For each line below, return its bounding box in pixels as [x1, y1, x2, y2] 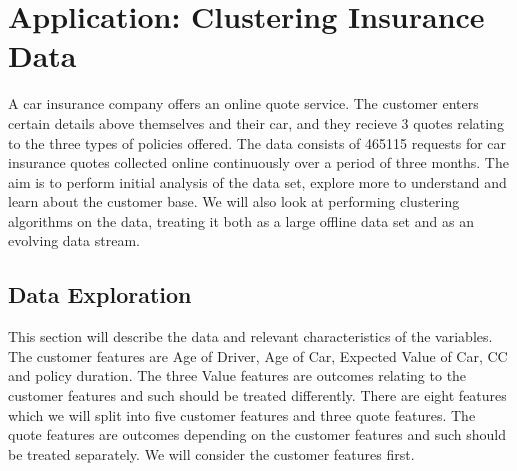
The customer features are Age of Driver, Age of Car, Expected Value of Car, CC [8, 345, 508, 366]
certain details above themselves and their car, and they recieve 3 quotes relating [8, 112, 504, 133]
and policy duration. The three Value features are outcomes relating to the [8, 365, 467, 386]
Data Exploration [8, 279, 192, 310]
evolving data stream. [8, 230, 140, 251]
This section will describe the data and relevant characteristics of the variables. [8, 326, 493, 347]
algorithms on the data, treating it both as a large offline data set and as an [8, 210, 474, 231]
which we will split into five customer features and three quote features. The [8, 404, 476, 425]
